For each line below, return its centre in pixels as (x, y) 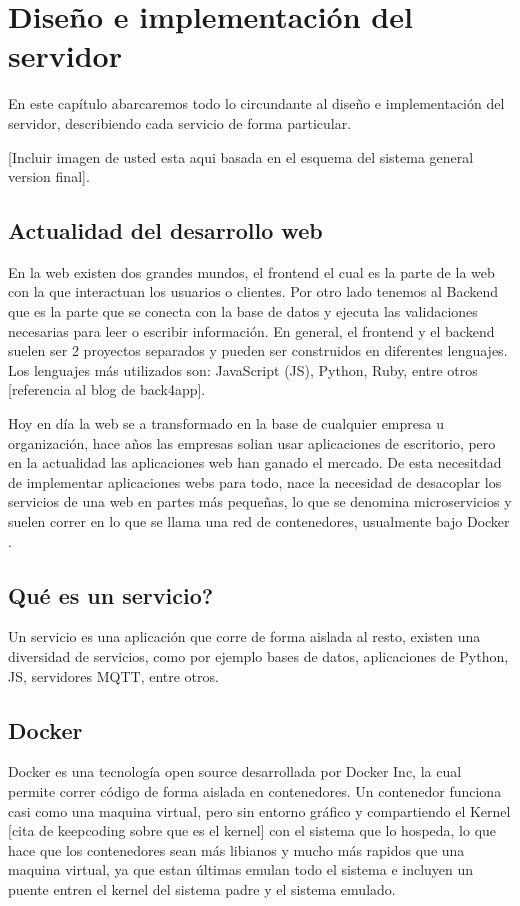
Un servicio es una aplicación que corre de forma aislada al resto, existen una (244, 636)
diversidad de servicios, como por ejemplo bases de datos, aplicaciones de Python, (258, 656)
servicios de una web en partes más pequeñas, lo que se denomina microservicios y (260, 501)
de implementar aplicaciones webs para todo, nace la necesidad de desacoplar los (255, 481)
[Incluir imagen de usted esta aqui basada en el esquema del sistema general (241, 156)
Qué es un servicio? (111, 594)
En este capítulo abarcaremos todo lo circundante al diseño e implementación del (256, 103)
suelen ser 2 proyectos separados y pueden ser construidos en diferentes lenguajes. (258, 350)
